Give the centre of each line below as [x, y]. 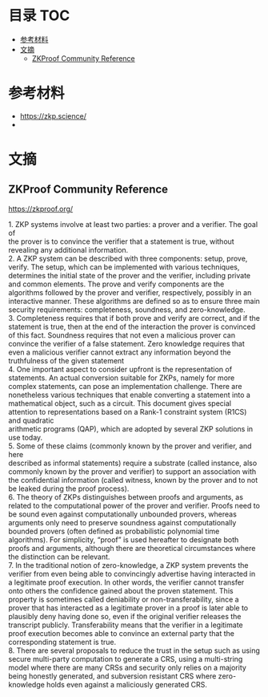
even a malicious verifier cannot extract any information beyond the [120, 352]
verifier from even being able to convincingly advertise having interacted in [132, 573]
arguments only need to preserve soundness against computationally [122, 522]
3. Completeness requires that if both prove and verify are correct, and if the [134, 318]
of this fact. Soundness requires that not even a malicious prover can [122, 335]
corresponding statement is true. [62, 642]
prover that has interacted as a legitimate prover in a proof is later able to [128, 608]
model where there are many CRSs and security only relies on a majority [127, 667]
